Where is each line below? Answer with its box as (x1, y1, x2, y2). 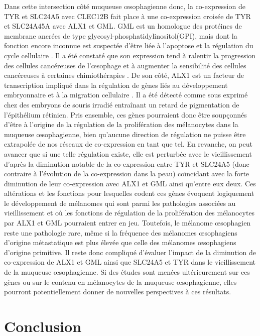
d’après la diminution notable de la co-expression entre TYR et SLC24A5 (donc (4, 158, 249, 169)
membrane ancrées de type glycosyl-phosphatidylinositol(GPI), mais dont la (4, 30, 237, 41)
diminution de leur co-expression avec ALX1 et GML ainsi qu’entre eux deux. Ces (4, 178, 256, 188)
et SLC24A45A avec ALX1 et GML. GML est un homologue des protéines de (4, 21, 242, 31)
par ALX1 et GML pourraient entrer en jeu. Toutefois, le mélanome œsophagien (4, 217, 251, 228)
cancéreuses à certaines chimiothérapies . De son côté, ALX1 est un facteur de (4, 70, 244, 80)
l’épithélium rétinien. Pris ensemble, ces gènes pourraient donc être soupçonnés (4, 109, 247, 120)
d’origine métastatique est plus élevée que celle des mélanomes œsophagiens (4, 237, 236, 248)
